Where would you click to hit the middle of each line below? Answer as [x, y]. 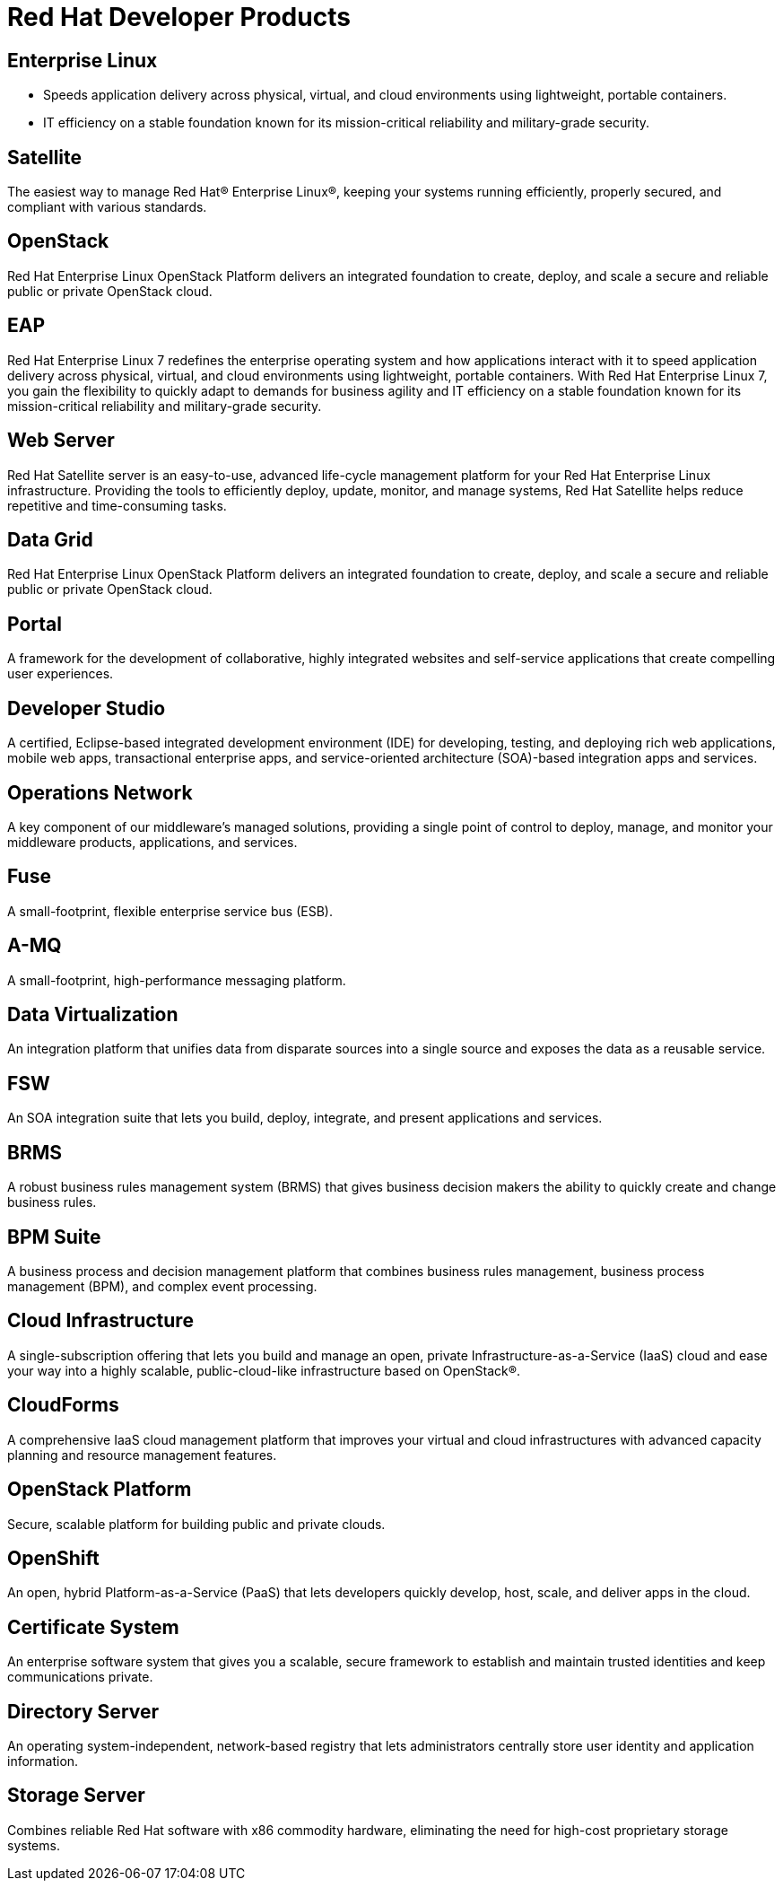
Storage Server [76, 1796]
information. [43, 1761]
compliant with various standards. [107, 207]
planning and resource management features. [142, 1455]
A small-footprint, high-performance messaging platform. [177, 980]
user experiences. [61, 674]
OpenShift [53, 1558]
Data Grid [50, 539]
